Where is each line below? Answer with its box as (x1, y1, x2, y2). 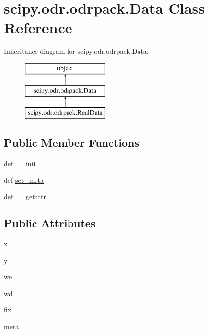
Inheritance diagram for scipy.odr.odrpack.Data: (4, 46, 149, 56)
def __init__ (4, 158, 46, 168)
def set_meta (4, 174, 44, 185)
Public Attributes (4, 215, 96, 231)
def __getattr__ (4, 191, 57, 201)
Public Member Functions (4, 135, 139, 150)
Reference (4, 17, 72, 37)
